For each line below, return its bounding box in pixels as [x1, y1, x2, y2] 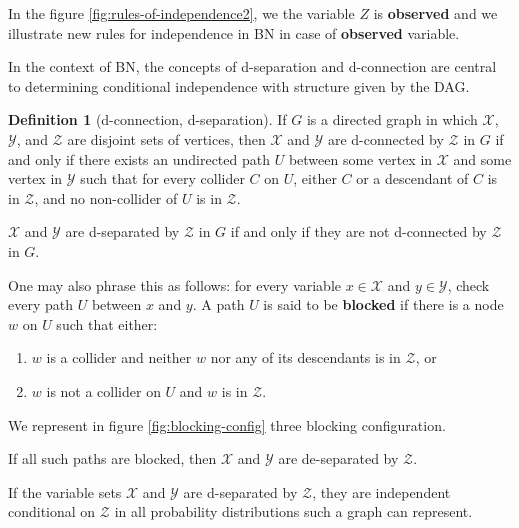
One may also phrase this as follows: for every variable [8, 274, 342, 295]
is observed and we [373, 3, 498, 23]
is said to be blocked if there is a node [263, 294, 504, 315]
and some [453, 148, 512, 169]
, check [447, 274, 490, 295]
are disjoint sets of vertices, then [67, 128, 266, 149]
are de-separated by [278, 448, 399, 469]
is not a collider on [46, 380, 161, 401]
